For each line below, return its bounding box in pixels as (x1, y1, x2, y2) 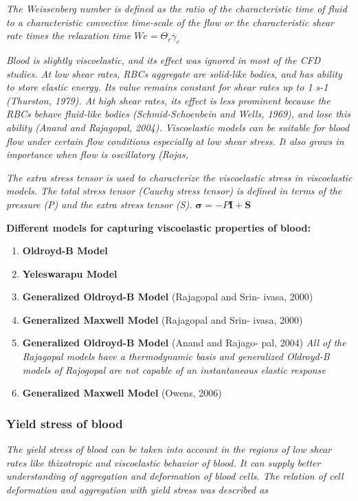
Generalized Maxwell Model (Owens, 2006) (22, 386, 222, 400)
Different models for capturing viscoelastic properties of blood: (6, 220, 311, 234)
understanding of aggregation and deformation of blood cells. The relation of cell (6, 469, 344, 483)
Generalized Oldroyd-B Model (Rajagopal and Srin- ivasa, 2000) (22, 289, 313, 304)
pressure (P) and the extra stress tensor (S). (6, 197, 192, 211)
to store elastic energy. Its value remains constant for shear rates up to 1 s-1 (6, 80, 328, 94)
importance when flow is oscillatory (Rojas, (6, 147, 188, 162)
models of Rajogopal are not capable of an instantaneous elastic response (22, 362, 326, 377)
